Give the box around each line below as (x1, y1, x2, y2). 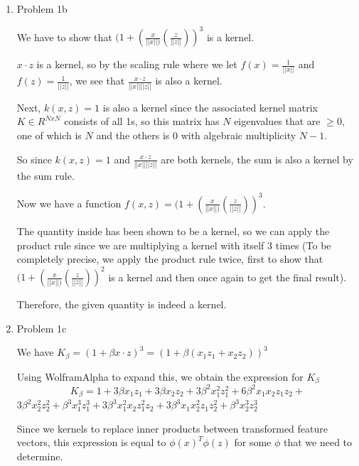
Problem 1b (16, 1, 68, 16)
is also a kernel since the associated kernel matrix (102, 99, 318, 114)
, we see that (69, 73, 125, 88)
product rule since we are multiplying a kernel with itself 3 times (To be (16, 237, 331, 252)
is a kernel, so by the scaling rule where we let (36, 57, 237, 72)
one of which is (16, 127, 82, 142)
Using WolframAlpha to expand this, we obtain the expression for (16, 369, 304, 384)
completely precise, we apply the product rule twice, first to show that (16, 251, 323, 266)
